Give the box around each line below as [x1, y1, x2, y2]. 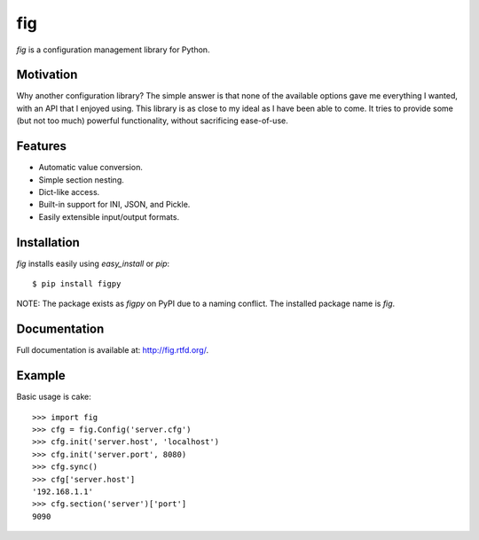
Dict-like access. [38, 186, 100, 197]
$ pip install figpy [32, 279, 122, 288]
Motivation [16, 67, 78, 82]
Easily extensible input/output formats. [38, 211, 180, 222]
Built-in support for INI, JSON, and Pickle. [38, 200, 191, 210]
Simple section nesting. [38, 174, 124, 185]
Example [16, 368, 66, 383]
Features [16, 138, 67, 154]
